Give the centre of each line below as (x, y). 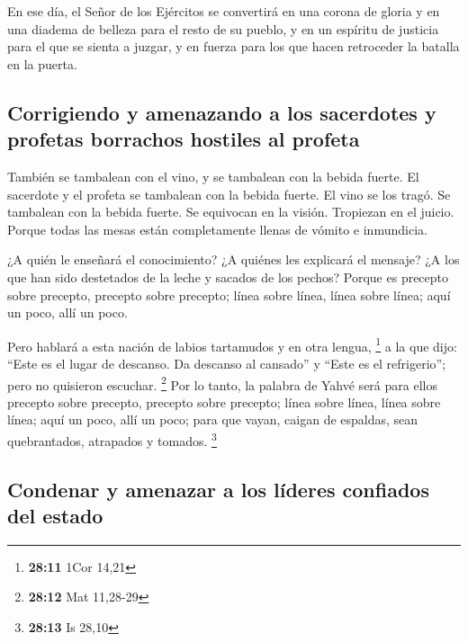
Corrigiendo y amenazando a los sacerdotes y (222, 112)
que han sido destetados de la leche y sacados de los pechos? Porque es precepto (228, 276)
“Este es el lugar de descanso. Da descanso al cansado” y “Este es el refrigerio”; (227, 363)
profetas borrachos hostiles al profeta (184, 139)
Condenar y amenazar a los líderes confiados (218, 489)
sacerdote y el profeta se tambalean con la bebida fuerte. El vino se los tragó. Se (229, 194)
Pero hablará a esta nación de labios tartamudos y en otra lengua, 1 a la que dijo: (232, 344)
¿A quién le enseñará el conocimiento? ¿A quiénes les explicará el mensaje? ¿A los (234, 259)
